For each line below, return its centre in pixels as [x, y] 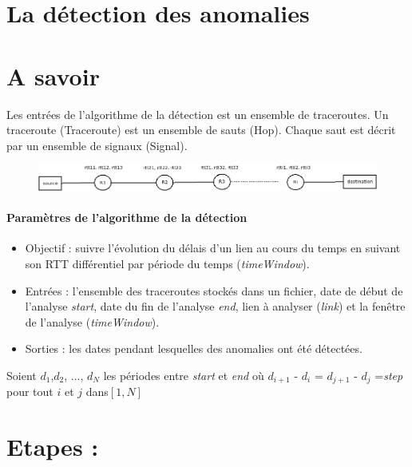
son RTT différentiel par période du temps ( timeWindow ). [167, 263]
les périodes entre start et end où [184, 375]
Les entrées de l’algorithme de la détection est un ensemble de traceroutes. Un [198, 114]
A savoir [53, 75]
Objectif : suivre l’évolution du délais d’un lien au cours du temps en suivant [213, 248]
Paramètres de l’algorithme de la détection [127, 218]
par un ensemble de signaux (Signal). [97, 145]
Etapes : [53, 447]
